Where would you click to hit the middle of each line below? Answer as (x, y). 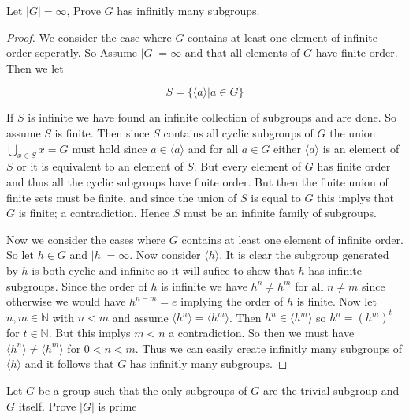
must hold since (110, 148)
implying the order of (232, 301)
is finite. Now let (336, 301)
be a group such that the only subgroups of (143, 390)
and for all (213, 148)
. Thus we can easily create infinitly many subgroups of (269, 348)
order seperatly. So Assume (72, 52)
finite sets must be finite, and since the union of (122, 197)
